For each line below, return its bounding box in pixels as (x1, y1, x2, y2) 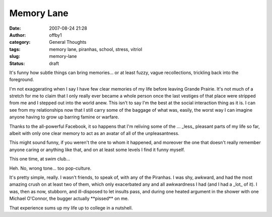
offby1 (49, 32, 62, 38)
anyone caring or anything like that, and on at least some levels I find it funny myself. (9, 147, 185, 153)
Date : (9, 25, 21, 31)
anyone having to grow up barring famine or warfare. (9, 114, 119, 120)
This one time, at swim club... (9, 156, 71, 162)
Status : (9, 60, 25, 66)
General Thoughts (49, 39, 87, 45)
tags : (9, 46, 21, 52)
